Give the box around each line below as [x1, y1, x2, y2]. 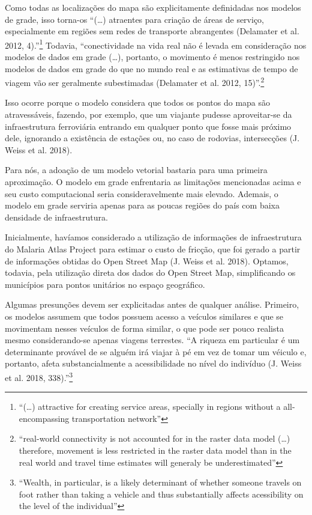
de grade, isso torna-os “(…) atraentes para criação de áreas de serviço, [5, 13, 264, 25]
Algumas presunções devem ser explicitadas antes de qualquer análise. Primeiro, [5, 298, 299, 311]
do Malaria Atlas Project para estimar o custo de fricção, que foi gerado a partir [5, 243, 301, 255]
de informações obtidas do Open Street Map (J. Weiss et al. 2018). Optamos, [5, 254, 289, 267]
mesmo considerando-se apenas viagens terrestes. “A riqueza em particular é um [5, 334, 300, 346]
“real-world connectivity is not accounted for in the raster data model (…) [19, 432, 290, 445]
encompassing [19, 412, 70, 424]
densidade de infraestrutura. [5, 210, 108, 223]
